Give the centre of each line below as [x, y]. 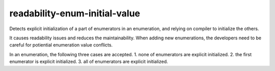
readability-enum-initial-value [75, 13]
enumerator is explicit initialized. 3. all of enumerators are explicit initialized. [89, 62]
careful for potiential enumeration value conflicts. [61, 45]
